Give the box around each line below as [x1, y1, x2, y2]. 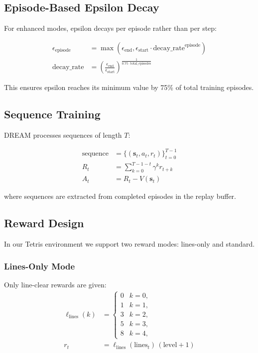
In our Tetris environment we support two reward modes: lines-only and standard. [4, 239, 255, 249]
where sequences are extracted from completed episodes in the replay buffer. [4, 191, 236, 201]
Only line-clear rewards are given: [4, 279, 107, 289]
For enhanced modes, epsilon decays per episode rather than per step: [4, 23, 217, 33]
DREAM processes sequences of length [4, 130, 122, 140]
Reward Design [4, 215, 84, 231]
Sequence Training [4, 106, 101, 122]
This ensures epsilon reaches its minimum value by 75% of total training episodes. [4, 82, 254, 92]
